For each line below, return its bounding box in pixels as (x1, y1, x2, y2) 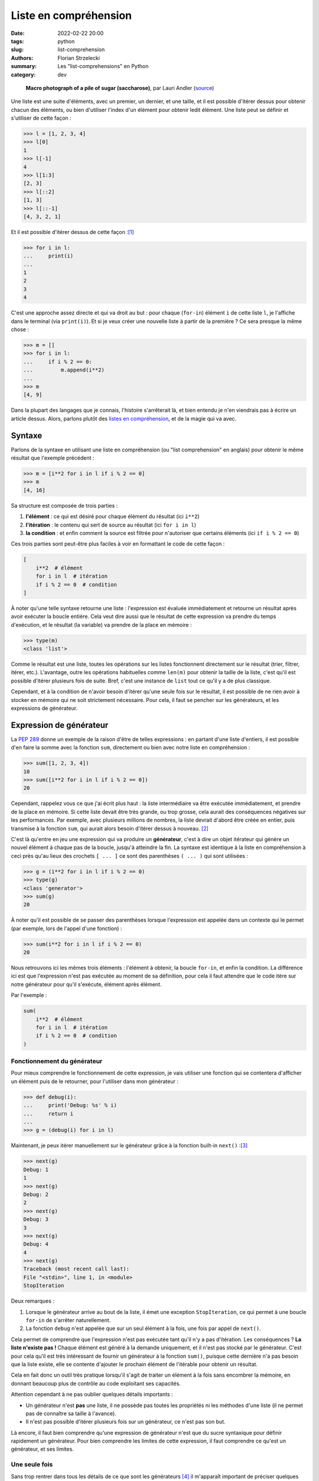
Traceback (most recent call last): (23, 1265, 130, 1272)
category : (11, 71, 36, 78)
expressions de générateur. (11, 704, 78, 711)
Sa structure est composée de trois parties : (11, 502, 118, 509)
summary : (11, 63, 37, 70)
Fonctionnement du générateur (11, 1057, 103, 1066)
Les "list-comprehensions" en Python (57, 63, 149, 70)
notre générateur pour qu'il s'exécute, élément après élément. (11, 980, 162, 988)
